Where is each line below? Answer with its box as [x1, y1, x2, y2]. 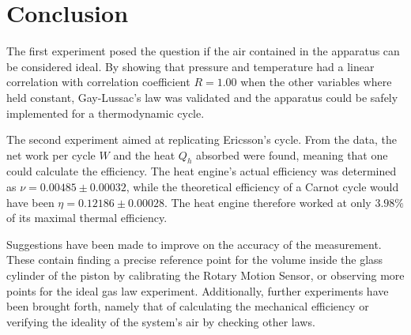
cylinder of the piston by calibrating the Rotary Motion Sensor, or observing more [6, 267, 405, 284]
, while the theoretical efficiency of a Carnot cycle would [126, 179, 399, 195]
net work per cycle [6, 146, 96, 163]
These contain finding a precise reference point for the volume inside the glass [6, 251, 383, 268]
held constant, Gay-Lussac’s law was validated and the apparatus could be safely [6, 88, 398, 105]
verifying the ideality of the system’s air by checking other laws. [6, 313, 315, 329]
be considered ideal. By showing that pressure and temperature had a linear [6, 58, 375, 74]
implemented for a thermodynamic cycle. [6, 104, 205, 121]
